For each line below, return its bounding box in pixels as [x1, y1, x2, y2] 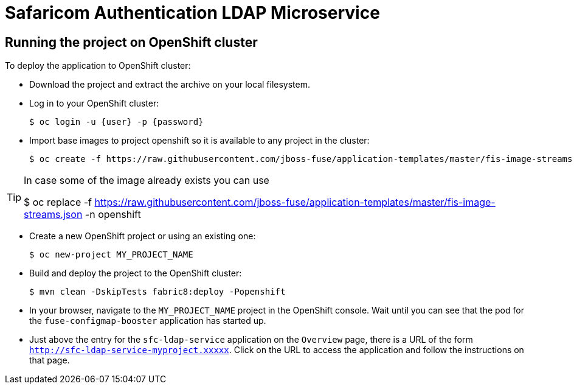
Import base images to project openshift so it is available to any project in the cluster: [29, 135, 370, 146]
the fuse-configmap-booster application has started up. [29, 315, 266, 326]
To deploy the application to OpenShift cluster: [5, 60, 191, 71]
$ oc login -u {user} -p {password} [29, 117, 204, 127]
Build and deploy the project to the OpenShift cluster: [29, 268, 242, 279]
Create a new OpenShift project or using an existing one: [29, 231, 256, 242]
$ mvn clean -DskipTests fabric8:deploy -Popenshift [29, 287, 286, 297]
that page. [29, 355, 70, 366]
